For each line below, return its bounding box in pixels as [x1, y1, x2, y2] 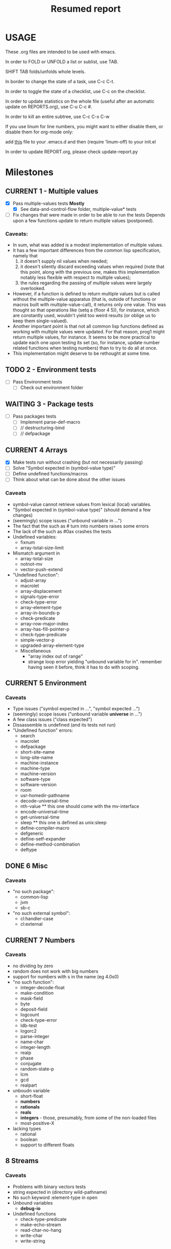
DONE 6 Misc [5, 861, 48, 870]
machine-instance [20, 760, 59, 766]
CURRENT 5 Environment [5, 679, 87, 687]
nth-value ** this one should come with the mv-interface [20, 803, 139, 809]
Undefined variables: [12, 534, 57, 540]
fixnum [20, 539, 35, 545]
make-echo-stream [20, 1221, 61, 1228]
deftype [20, 847, 37, 853]
